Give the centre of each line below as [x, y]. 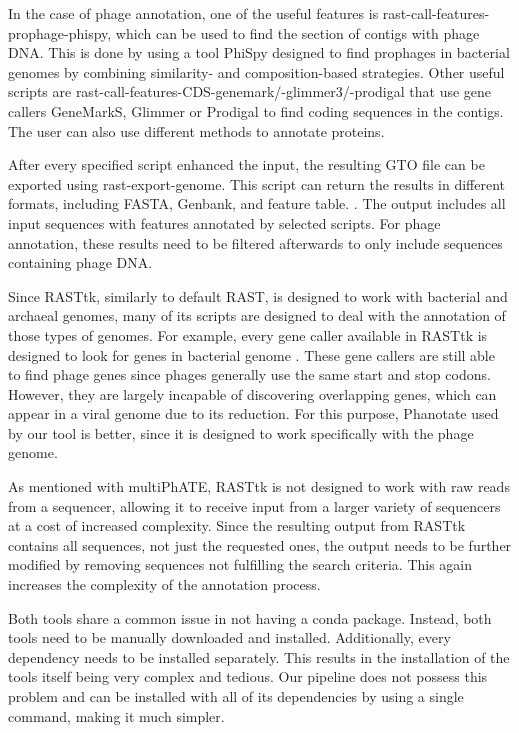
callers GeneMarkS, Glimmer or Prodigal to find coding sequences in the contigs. [256, 110]
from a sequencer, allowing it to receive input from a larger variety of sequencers [254, 505]
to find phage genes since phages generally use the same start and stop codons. [249, 374]
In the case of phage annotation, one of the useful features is [193, 13]
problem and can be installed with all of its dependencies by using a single [236, 696]
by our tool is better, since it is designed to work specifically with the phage [241, 432]
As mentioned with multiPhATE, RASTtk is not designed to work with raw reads [259, 486]
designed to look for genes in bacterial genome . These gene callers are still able [251, 354]
